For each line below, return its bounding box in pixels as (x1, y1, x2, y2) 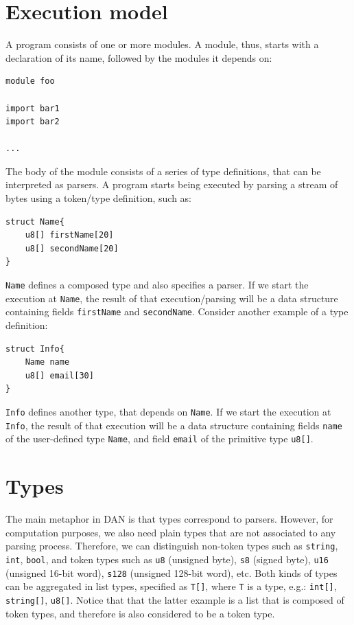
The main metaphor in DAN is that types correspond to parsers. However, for (5, 512, 333, 526)
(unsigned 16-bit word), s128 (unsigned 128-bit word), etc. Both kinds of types (5, 565, 338, 580)
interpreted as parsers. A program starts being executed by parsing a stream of (5, 177, 338, 192)
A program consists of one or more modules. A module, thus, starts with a (5, 37, 319, 52)
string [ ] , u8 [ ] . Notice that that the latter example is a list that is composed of (5, 592, 344, 606)
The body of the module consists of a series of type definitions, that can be (5, 163, 321, 178)
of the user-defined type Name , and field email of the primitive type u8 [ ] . (5, 431, 314, 446)
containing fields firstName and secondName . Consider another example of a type (5, 304, 349, 319)
